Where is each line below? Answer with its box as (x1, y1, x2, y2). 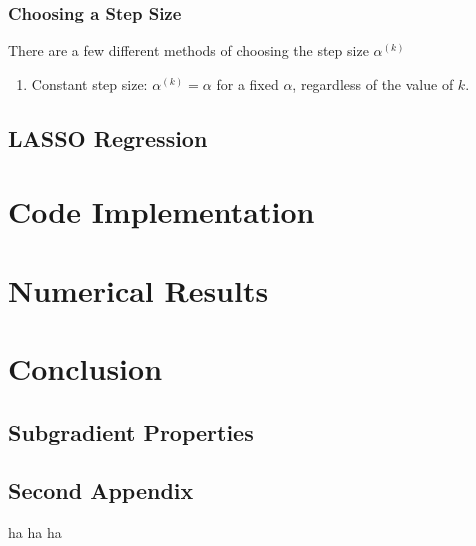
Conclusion (8, 348, 163, 389)
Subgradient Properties (8, 416, 254, 447)
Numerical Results (8, 269, 269, 310)
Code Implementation (8, 191, 315, 232)
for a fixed (216, 73, 279, 94)
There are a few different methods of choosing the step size (8, 40, 369, 61)
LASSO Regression (8, 122, 208, 153)
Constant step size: (31, 73, 148, 94)
